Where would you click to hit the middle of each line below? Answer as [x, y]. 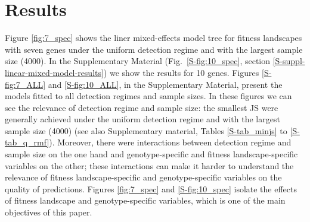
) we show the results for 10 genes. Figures [181, 72]
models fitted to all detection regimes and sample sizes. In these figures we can [148, 96]
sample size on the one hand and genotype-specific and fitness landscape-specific [151, 154]
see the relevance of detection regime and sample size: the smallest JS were [142, 107]
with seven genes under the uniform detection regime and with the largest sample [154, 49]
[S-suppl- [289, 61]
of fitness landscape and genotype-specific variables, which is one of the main [145, 200]
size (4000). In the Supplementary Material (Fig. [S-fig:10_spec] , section [138, 61]
